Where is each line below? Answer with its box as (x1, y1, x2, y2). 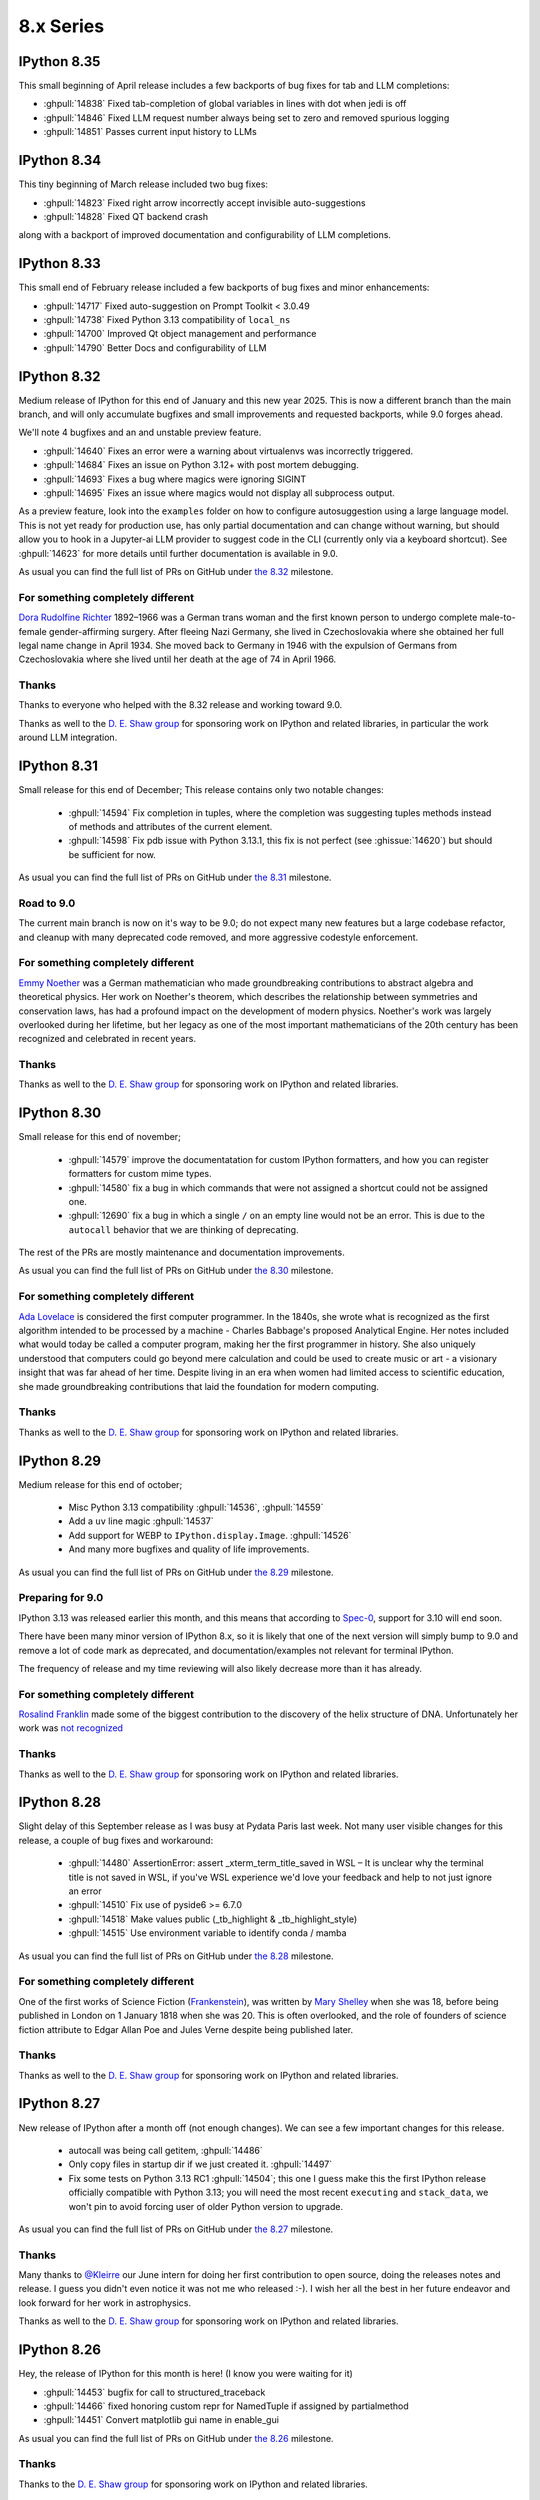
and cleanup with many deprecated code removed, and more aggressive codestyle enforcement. (18, 931, 419, 943)
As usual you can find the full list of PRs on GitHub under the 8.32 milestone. (18, 565, 334, 577)
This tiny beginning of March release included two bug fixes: (18, 178, 269, 190)
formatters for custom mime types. (68, 1168, 212, 1180)
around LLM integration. (18, 731, 118, 744)
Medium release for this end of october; (18, 1478, 183, 1490)
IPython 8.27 (18, 2095, 100, 2112)
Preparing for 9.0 (18, 1591, 104, 1605)
